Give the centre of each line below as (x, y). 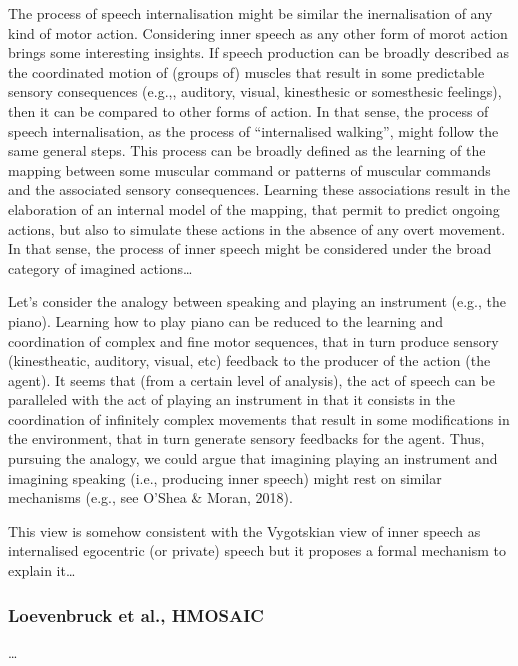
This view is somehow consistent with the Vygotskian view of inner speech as (244, 530)
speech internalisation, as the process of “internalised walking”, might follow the (253, 130)
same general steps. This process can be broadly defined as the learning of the (247, 150)
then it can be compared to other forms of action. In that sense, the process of (248, 110)
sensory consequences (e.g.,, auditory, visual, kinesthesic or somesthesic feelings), (255, 91)
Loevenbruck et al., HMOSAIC (136, 614)
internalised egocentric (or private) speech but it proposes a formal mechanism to (257, 550)
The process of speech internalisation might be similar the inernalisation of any (250, 13)
